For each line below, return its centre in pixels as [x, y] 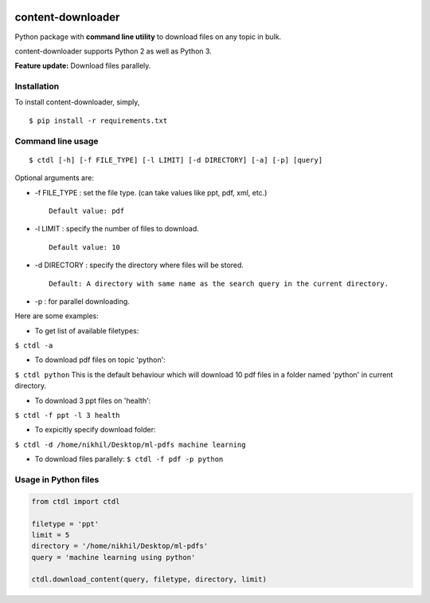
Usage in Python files [57, 479]
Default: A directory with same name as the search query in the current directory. [219, 284]
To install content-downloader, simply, [77, 102]
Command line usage [57, 141]
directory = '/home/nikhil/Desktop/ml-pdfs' [120, 546]
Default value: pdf [87, 211]
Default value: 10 [85, 247]
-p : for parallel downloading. [82, 301]
